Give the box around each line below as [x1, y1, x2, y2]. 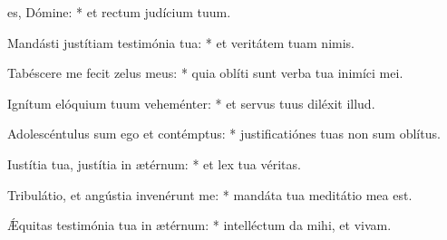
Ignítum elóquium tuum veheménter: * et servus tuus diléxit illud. [7, 93, 375, 112]
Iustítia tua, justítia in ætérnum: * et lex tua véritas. [7, 154, 301, 173]
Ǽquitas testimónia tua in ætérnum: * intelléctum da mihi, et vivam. [7, 216, 392, 235]
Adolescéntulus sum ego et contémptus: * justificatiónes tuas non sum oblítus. [7, 124, 441, 143]
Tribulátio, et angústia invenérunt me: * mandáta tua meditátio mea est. [7, 185, 413, 204]
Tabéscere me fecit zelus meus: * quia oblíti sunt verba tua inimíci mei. [7, 63, 403, 82]
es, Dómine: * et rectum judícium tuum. [7, 3, 231, 21]
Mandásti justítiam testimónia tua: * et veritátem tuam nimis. [7, 33, 355, 52]
